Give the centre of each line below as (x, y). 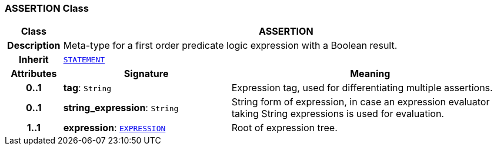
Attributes (34, 74)
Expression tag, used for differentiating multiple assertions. (362, 88)
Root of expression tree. (284, 128)
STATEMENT (84, 59)
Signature (146, 74)
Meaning (370, 74)
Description (34, 46)
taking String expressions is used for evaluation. (338, 114)
